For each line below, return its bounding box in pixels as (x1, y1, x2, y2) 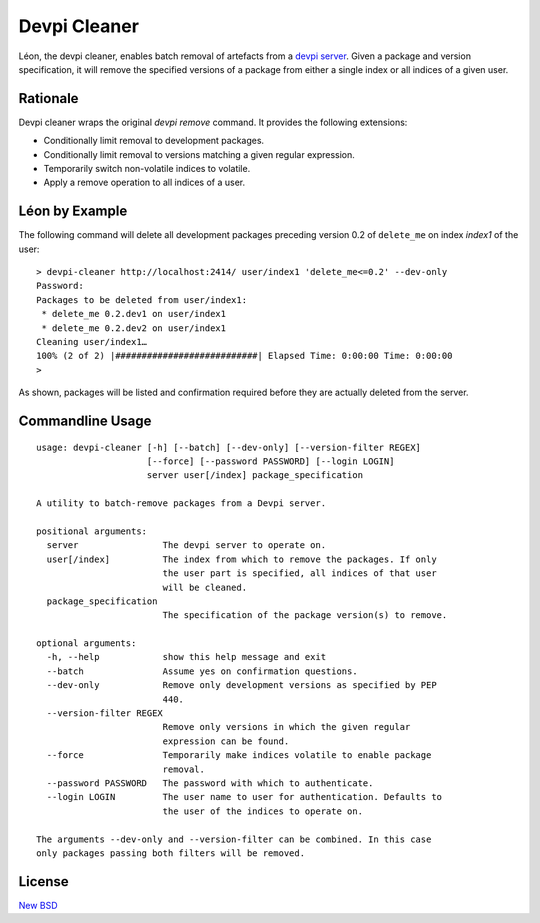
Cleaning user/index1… (36, 336, 148, 348)
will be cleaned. (162, 581, 248, 593)
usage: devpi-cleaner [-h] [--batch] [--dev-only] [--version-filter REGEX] (36, 441, 422, 453)
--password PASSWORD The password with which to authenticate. (46, 778, 374, 789)
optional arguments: (36, 638, 137, 649)
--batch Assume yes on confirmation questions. (46, 665, 359, 677)
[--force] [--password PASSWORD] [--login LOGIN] (146, 456, 395, 467)
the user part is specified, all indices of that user (162, 568, 437, 579)
